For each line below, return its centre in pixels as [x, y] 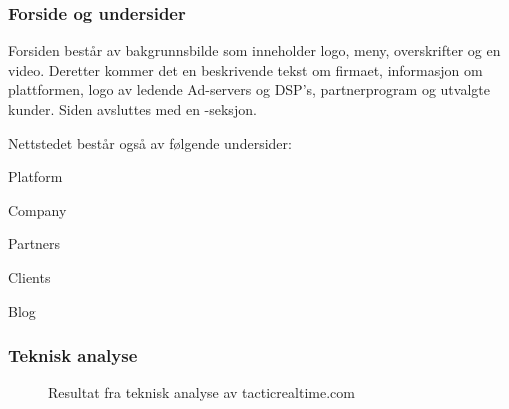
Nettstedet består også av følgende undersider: [150, 142]
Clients [29, 276]
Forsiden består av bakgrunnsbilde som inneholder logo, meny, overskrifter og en [254, 50]
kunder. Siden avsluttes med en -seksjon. [132, 109]
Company [37, 209]
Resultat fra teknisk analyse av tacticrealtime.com [201, 392]
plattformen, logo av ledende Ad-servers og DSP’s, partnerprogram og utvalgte [249, 89]
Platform [35, 176]
